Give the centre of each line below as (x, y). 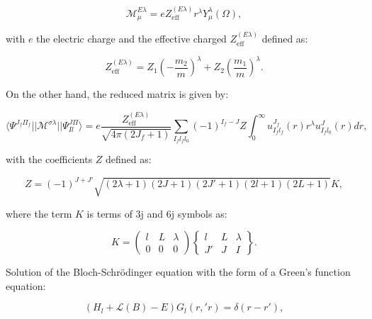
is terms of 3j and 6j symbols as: (157, 213)
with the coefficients (49, 159)
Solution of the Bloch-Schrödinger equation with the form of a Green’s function (178, 272)
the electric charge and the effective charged (131, 39)
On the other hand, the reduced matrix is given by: (117, 94)
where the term (39, 213)
